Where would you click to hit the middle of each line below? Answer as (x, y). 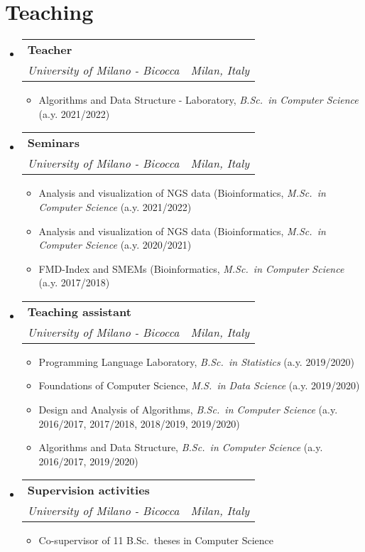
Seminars (53, 143)
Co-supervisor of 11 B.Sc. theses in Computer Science (156, 540)
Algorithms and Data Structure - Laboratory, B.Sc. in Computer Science (198, 100)
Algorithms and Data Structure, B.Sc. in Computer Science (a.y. (181, 447)
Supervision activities (88, 490)
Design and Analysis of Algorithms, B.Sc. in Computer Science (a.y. (188, 410)
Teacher (50, 50)
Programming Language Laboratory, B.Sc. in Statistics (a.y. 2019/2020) (196, 361)
